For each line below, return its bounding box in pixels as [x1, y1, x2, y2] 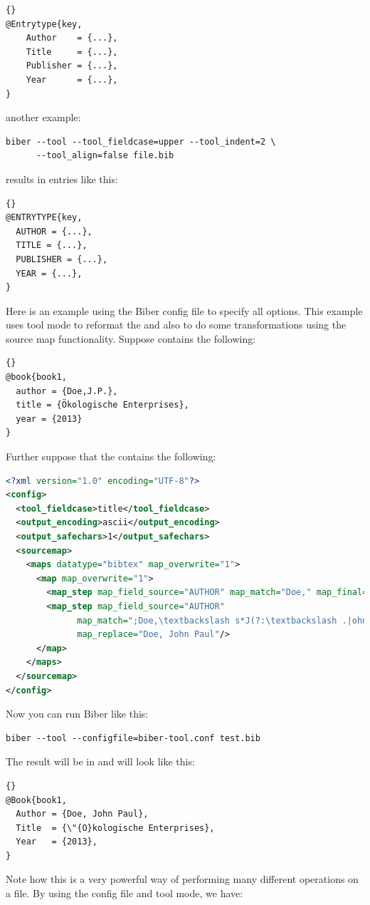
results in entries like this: [6, 171, 118, 186]
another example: [6, 110, 81, 125]
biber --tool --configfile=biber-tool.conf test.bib [6, 733, 260, 743]
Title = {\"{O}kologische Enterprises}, [16, 822, 215, 833]
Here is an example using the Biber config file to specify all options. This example [6, 303, 363, 318]
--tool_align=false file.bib [36, 150, 174, 161]
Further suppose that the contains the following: [6, 449, 216, 464]
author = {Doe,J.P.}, [16, 386, 118, 396]
